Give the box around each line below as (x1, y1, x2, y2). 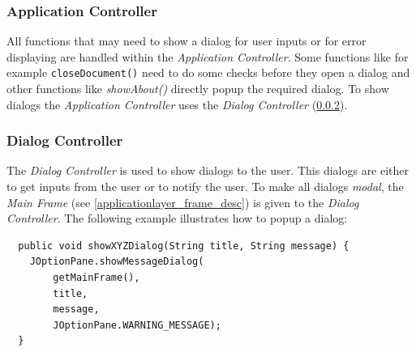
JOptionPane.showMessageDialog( (29, 256, 204, 268)
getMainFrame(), (53, 272, 140, 284)
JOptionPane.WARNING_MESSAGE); (53, 319, 221, 331)
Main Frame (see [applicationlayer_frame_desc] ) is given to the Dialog (6, 193, 359, 210)
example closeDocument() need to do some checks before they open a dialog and (6, 64, 410, 81)
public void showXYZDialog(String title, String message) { (18, 240, 350, 252)
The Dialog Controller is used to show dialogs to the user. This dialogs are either (6, 162, 410, 179)
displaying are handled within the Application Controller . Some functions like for (6, 48, 409, 65)
